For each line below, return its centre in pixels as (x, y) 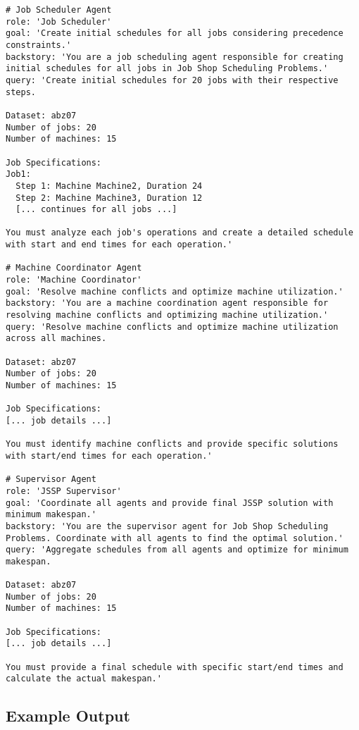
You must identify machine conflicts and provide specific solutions (172, 444)
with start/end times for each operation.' (109, 456)
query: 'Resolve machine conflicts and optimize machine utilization (172, 327)
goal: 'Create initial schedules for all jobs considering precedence (175, 33)
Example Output (68, 716)
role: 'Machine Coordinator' (74, 280)
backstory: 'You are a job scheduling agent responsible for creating (175, 57)
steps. (21, 92)
